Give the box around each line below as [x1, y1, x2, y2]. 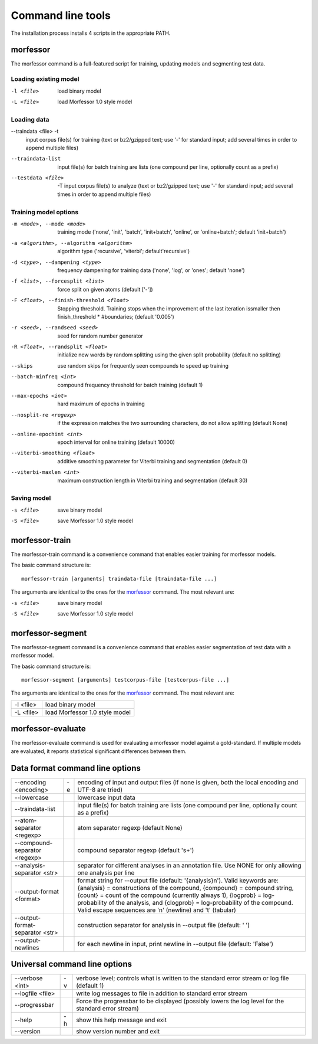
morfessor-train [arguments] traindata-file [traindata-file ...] [21, 575, 217, 582]
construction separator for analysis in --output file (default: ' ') [77, 921, 250, 929]
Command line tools [11, 9, 111, 22]
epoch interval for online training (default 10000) [57, 438, 175, 446]
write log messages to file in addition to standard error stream [75, 989, 247, 997]
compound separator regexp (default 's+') [77, 846, 194, 854]
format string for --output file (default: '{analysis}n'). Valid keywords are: [77, 876, 279, 885]
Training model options [11, 208, 79, 216]
